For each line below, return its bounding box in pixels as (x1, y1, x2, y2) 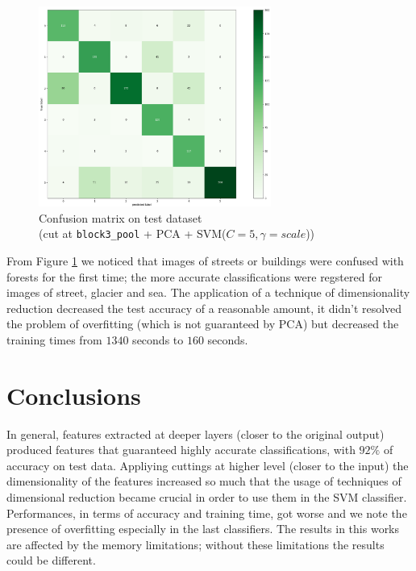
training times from (6, 331, 102, 348)
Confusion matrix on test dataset (39, 209, 202, 226)
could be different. (6, 552, 96, 569)
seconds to (132, 331, 184, 348)
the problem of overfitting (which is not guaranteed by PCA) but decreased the (6, 315, 399, 332)
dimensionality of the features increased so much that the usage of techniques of (6, 473, 401, 490)
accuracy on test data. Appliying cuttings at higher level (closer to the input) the (6, 456, 409, 473)
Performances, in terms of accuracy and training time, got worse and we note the (6, 504, 407, 521)
